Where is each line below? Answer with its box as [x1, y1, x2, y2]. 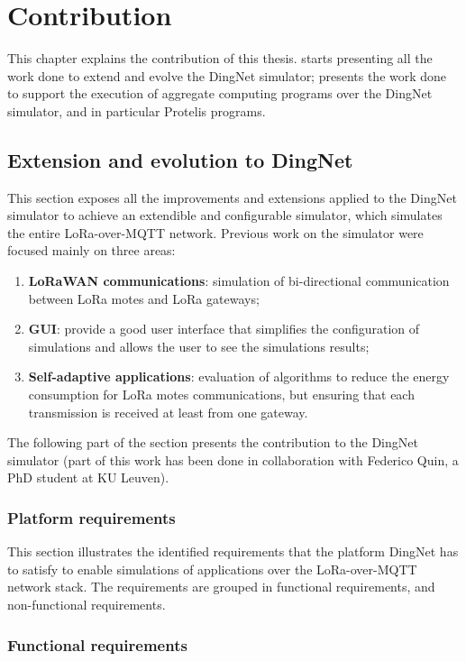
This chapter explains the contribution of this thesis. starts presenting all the [7, 49, 433, 68]
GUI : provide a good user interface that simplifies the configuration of [28, 319, 420, 338]
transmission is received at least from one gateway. [28, 402, 308, 421]
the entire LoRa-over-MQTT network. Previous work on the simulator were [7, 223, 424, 242]
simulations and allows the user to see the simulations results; [28, 336, 370, 355]
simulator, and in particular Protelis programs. [7, 101, 266, 120]
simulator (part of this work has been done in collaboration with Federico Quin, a [7, 450, 459, 469]
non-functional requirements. [7, 595, 166, 614]
